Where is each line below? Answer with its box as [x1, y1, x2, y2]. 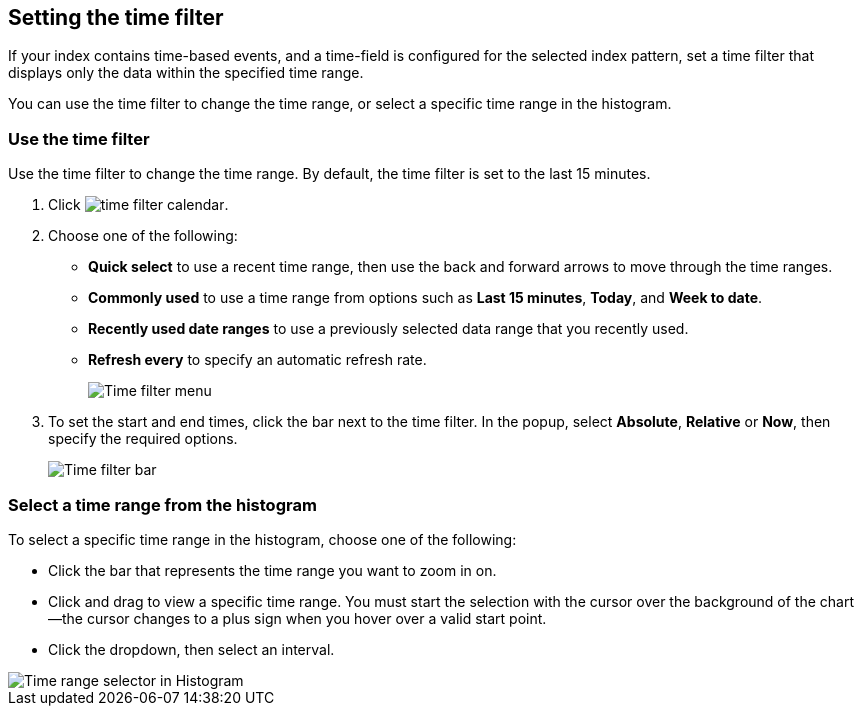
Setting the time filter [8, 5, 224, 30]
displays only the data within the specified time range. [8, 64, 364, 82]
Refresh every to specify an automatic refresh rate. [88, 351, 427, 369]
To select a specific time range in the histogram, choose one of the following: [8, 530, 517, 548]
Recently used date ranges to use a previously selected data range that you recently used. [88, 320, 689, 338]
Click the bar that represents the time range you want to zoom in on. [48, 561, 497, 579]
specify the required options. [48, 430, 238, 448]
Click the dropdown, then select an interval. [48, 640, 335, 658]
